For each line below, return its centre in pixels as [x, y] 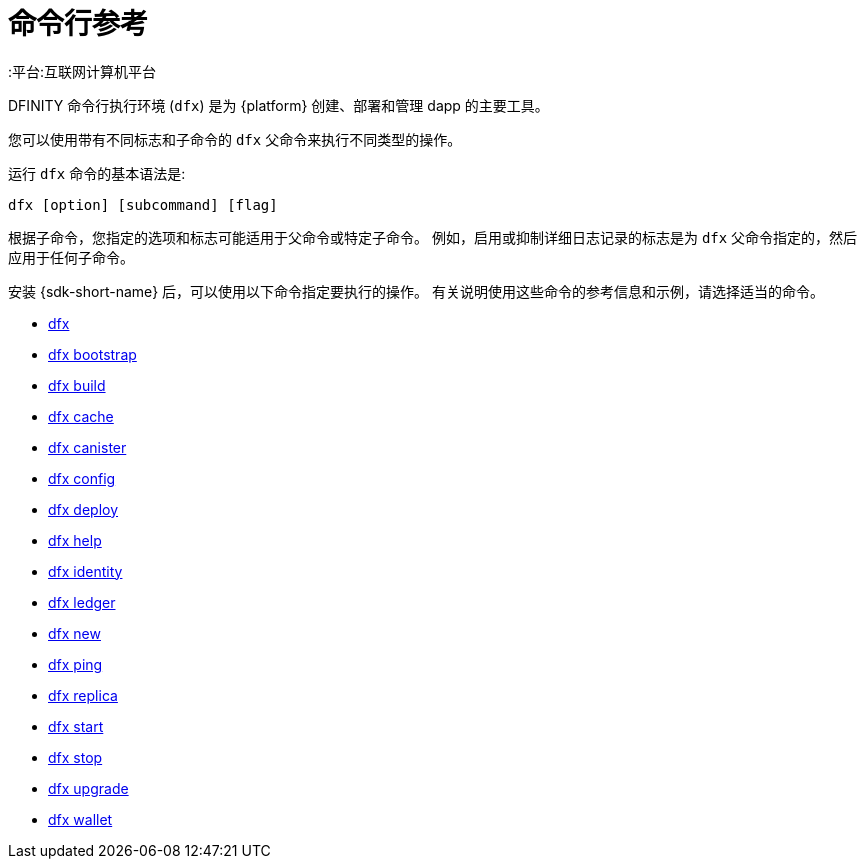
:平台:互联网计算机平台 [82, 71]
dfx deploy [83, 509]
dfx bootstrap [92, 354]
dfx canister [87, 447]
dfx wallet [80, 819]
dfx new [74, 633]
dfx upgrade [88, 788]
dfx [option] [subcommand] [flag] [143, 204]
